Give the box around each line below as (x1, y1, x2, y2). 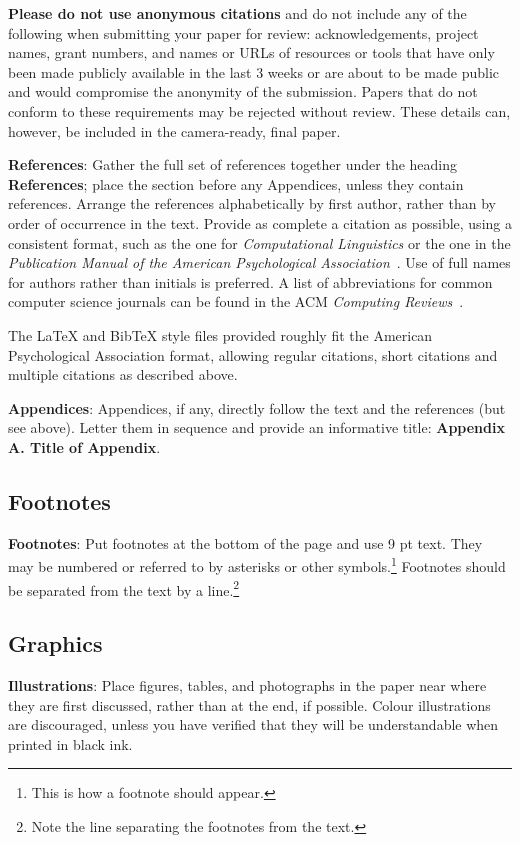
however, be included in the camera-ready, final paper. (8, 120, 341, 141)
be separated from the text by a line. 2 (8, 576, 240, 600)
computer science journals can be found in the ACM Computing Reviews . (8, 291, 464, 312)
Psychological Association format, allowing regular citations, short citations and (8, 344, 498, 365)
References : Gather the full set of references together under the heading (8, 154, 458, 175)
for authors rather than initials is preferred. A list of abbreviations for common (8, 271, 493, 292)
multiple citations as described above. (8, 364, 238, 385)
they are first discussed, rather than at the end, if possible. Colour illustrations (8, 694, 491, 715)
